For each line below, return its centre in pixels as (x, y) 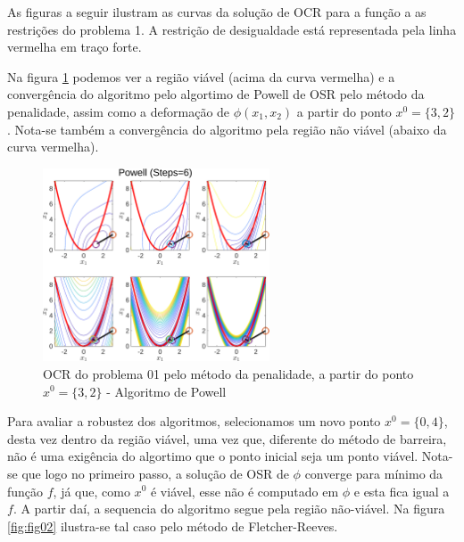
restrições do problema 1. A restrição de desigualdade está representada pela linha (232, 29)
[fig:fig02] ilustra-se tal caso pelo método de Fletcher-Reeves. (173, 526)
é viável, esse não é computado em (244, 491)
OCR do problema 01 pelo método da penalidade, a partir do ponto (228, 373)
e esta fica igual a (402, 491)
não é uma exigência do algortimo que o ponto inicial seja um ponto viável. (213, 456)
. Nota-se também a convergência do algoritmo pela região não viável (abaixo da (227, 129)
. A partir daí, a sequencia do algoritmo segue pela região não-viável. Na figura (229, 509)
